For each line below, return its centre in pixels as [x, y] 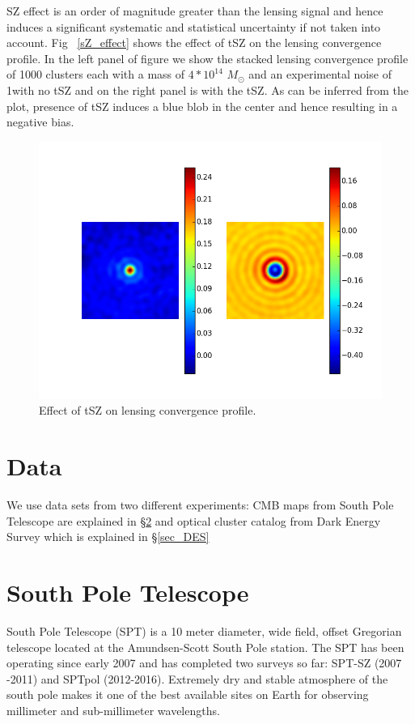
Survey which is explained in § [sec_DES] [108, 537]
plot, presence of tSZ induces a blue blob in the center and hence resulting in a [202, 106]
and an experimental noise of [320, 74]
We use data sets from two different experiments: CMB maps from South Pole [200, 505]
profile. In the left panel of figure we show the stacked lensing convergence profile [207, 58]
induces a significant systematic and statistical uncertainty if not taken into [194, 26]
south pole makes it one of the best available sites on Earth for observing [188, 694]
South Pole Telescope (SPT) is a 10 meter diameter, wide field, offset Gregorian [204, 630]
